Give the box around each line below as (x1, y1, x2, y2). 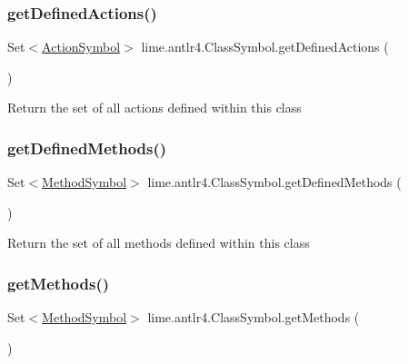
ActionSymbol (42, 37, 121, 56)
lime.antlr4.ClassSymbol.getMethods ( (147, 308, 360, 327)
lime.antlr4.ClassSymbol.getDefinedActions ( (141, 37, 389, 56)
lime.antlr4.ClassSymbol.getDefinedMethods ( (147, 172, 402, 192)
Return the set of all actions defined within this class (7, 98, 302, 117)
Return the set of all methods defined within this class (7, 233, 310, 252)
